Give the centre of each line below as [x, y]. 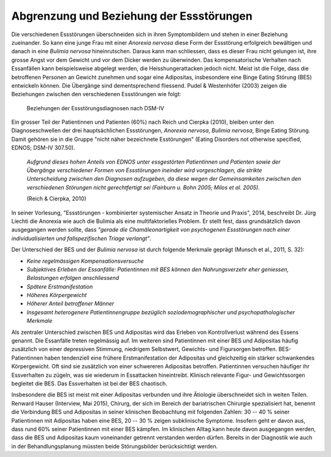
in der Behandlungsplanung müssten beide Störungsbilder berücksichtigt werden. [115, 446]
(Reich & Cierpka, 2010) [56, 198]
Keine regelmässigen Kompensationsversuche [85, 261]
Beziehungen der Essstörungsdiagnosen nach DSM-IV [96, 108]
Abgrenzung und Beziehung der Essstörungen [132, 16]
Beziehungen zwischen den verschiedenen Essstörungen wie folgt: [96, 94]
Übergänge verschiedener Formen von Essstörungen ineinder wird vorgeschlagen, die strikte [144, 170]
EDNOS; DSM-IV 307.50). [43, 148]
